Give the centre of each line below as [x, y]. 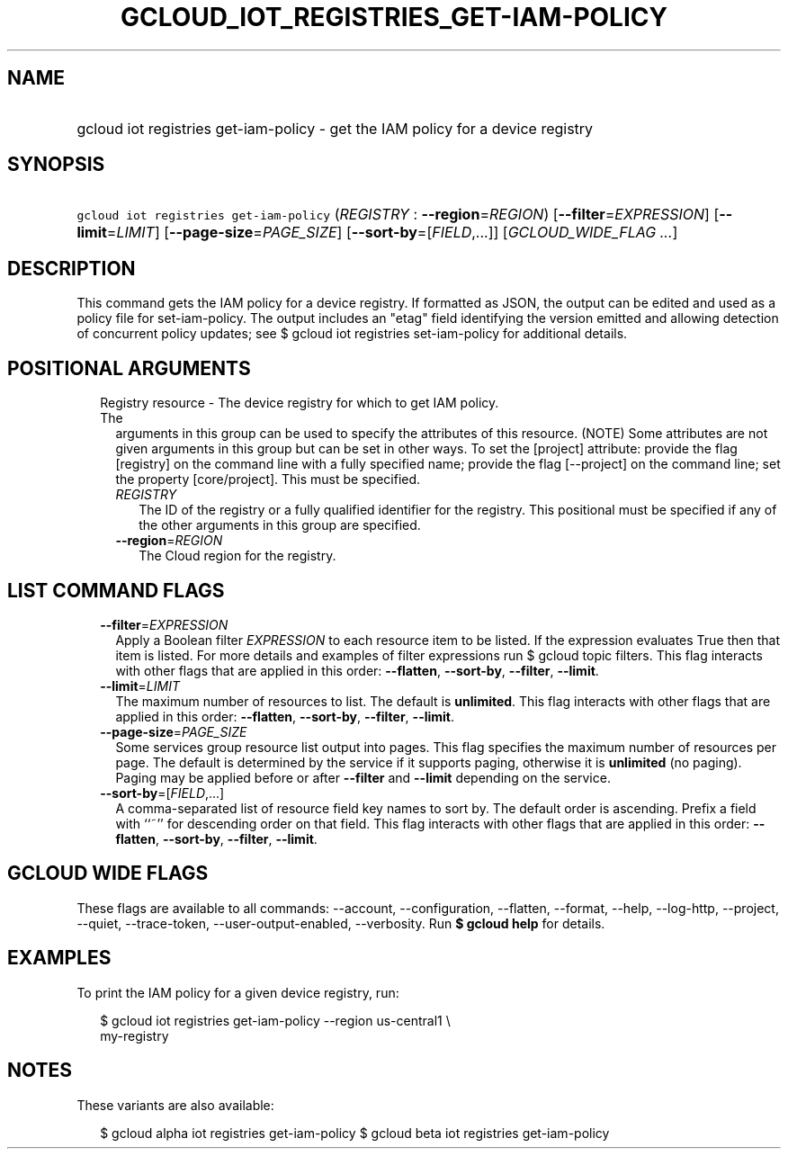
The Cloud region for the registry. [237, 556]
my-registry [134, 1035]
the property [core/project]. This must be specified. [268, 479]
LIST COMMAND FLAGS [116, 590]
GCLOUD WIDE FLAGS [108, 874]
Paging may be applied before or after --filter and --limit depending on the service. [363, 777]
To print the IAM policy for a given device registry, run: [238, 992]
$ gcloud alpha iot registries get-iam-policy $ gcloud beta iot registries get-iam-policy [355, 1133]
